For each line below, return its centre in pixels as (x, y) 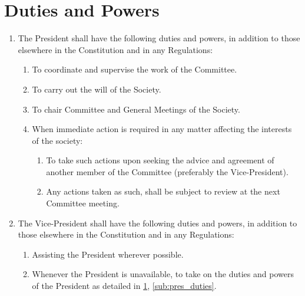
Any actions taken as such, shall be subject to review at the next (163, 191)
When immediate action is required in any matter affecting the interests (162, 129)
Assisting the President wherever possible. (108, 254)
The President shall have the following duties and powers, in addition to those (159, 38)
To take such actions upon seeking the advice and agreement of (160, 160)
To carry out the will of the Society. (97, 89)
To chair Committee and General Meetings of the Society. (136, 109)
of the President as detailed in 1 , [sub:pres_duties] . (124, 286)
